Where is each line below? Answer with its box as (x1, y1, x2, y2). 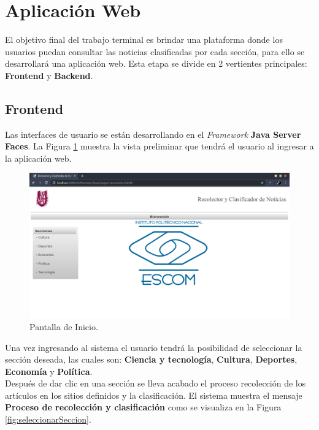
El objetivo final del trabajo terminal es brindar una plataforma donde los (5, 33, 283, 46)
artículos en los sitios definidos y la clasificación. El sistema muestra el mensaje (5, 388, 302, 401)
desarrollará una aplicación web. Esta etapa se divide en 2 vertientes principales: (5, 57, 307, 70)
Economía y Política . (5, 364, 93, 377)
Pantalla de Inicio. (29, 320, 98, 333)
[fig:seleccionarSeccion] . (5, 413, 91, 426)
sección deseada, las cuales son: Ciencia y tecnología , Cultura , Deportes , (5, 353, 298, 366)
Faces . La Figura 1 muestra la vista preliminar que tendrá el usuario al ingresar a (5, 140, 314, 153)
